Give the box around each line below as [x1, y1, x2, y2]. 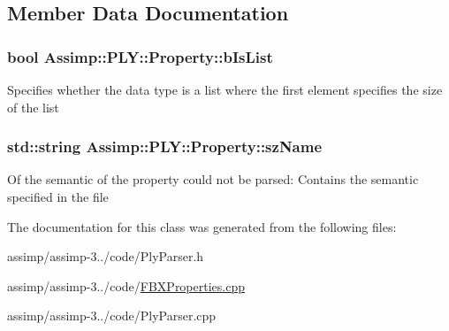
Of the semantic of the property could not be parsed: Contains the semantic [7, 170, 419, 189]
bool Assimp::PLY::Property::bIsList [7, 45, 273, 67]
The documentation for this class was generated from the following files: [7, 217, 397, 235]
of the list [7, 97, 59, 116]
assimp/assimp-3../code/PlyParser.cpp [7, 306, 217, 325]
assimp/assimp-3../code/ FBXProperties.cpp [7, 276, 245, 295]
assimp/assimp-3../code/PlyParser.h [7, 247, 204, 266]
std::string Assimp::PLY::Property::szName [7, 135, 323, 158]
